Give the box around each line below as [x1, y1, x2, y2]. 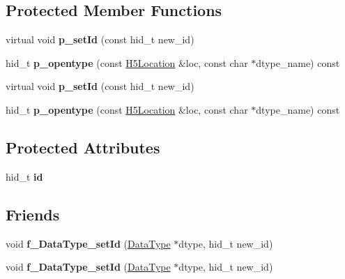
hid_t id [6, 169, 43, 183]
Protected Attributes [6, 136, 160, 158]
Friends [6, 203, 60, 225]
